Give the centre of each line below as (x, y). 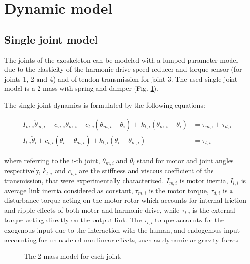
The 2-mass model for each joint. (73, 256)
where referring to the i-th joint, (52, 160)
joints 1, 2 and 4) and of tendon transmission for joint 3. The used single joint (121, 78)
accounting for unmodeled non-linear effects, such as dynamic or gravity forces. (122, 239)
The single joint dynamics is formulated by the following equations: (105, 104)
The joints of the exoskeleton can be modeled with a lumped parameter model (121, 59)
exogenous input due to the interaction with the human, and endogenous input (122, 230)
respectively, (23, 170)
